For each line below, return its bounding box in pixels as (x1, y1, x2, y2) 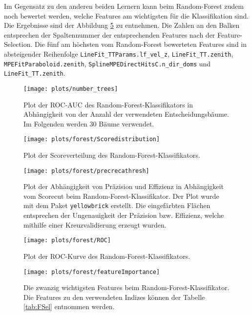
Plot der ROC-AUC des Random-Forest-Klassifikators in (23, 99, 193, 109)
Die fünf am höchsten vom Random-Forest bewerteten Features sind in (34, 39, 247, 49)
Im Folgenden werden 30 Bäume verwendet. (23, 118, 154, 128)
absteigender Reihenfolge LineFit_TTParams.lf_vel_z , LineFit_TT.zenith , (4, 48, 233, 59)
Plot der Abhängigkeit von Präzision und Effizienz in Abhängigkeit (23, 181, 224, 191)
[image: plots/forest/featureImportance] (23, 268, 160, 275)
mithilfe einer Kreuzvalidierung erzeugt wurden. (23, 219, 167, 230)
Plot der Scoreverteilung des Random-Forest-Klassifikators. (23, 150, 200, 160)
